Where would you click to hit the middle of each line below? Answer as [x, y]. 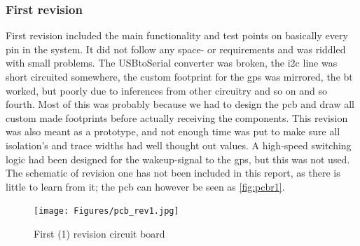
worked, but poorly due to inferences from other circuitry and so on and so [167, 90]
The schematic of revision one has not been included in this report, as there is [173, 173]
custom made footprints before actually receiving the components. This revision [177, 117]
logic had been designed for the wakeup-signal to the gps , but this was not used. [178, 159]
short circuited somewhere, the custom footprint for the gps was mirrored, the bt [179, 76]
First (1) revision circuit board [99, 233]
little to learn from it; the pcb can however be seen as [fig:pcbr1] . [145, 186]
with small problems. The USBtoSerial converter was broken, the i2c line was [172, 63]
